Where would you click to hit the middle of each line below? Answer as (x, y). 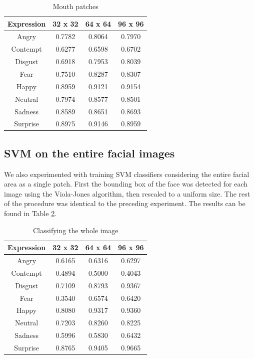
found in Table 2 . (30, 213)
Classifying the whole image (76, 230)
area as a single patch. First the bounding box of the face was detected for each (126, 184)
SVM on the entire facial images (89, 153)
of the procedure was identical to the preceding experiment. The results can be (125, 203)
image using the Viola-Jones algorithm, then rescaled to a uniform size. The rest (127, 193)
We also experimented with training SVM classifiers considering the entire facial (127, 174)
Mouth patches (75, 6)
